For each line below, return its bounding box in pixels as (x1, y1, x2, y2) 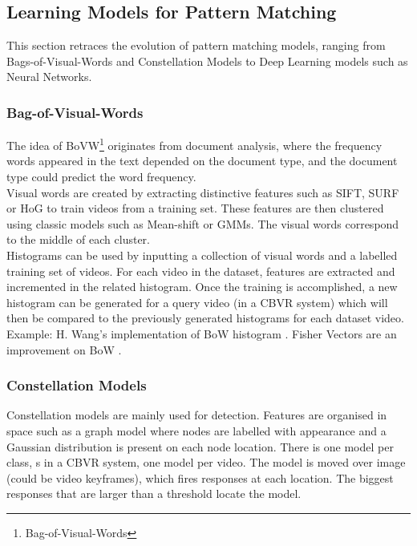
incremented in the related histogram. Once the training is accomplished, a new (6, 278, 398, 295)
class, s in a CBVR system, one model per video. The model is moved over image (6, 454, 406, 471)
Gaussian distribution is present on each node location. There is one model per (6, 438, 394, 455)
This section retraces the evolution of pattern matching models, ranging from (6, 37, 386, 54)
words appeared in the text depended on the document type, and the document (6, 152, 398, 169)
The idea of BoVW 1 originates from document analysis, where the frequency (6, 135, 383, 153)
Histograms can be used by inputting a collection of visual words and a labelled (6, 247, 398, 264)
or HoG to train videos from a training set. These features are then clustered (6, 200, 384, 216)
